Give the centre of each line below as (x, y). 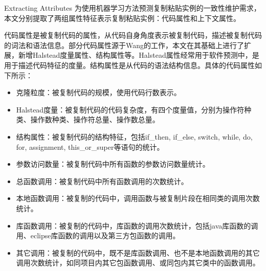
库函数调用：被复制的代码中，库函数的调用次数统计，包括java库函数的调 (137, 225)
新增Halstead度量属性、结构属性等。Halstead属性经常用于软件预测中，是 (139, 55)
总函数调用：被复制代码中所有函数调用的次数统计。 (102, 181)
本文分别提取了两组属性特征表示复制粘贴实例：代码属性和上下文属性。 (122, 18)
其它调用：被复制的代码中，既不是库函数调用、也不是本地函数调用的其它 (138, 252)
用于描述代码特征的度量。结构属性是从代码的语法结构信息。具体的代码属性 (129, 65)
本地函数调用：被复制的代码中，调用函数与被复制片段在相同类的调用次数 (138, 198)
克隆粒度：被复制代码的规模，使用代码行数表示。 (98, 92)
